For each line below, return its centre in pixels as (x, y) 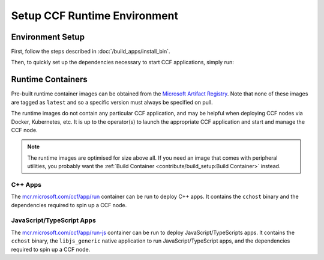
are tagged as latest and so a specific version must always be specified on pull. (112, 102)
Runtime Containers (49, 80)
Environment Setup (48, 37)
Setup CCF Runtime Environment (95, 16)
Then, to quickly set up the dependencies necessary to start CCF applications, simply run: (122, 62)
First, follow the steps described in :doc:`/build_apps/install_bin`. (91, 52)
